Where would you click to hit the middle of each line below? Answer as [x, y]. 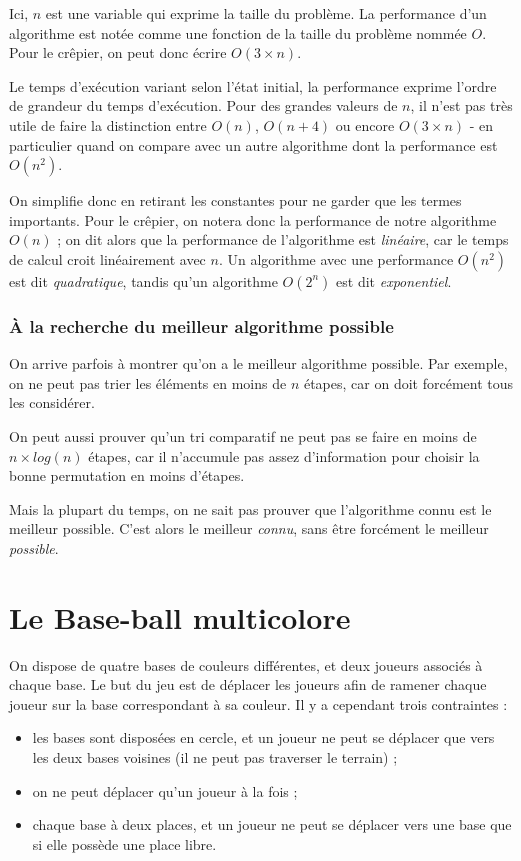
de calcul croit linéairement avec [107, 258]
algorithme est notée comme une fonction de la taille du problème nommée [238, 32]
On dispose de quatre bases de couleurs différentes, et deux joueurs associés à [246, 664]
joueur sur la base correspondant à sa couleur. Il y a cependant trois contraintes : [258, 703]
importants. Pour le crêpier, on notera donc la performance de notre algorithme [253, 219]
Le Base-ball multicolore [180, 616]
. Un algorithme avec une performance [336, 258]
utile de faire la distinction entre [108, 124]
